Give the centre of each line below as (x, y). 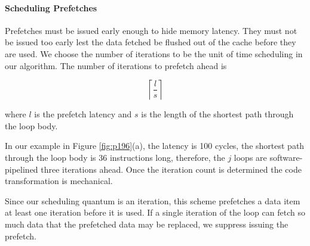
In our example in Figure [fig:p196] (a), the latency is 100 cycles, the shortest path (155, 146)
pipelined (22, 169)
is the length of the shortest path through (217, 114)
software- (286, 157)
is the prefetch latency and (83, 114)
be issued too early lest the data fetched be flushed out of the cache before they (151, 42)
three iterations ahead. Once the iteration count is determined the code (171, 169)
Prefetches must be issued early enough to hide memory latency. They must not (151, 30)
